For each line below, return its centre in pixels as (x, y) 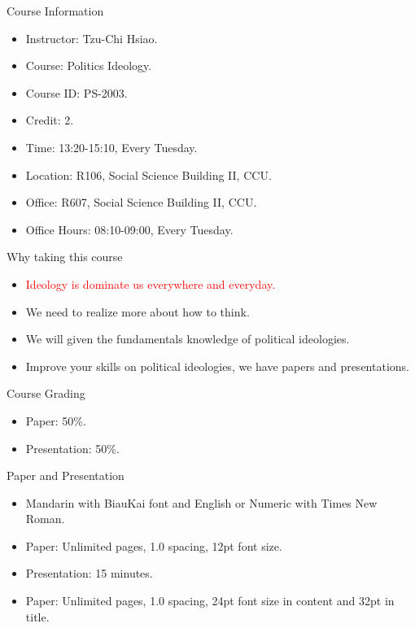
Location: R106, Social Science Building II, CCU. (149, 174)
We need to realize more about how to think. (138, 311)
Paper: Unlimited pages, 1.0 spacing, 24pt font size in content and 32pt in (210, 601)
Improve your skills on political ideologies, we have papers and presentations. (217, 366)
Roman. (45, 519)
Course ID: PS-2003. (76, 92)
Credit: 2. (50, 120)
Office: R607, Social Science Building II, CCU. (141, 202)
